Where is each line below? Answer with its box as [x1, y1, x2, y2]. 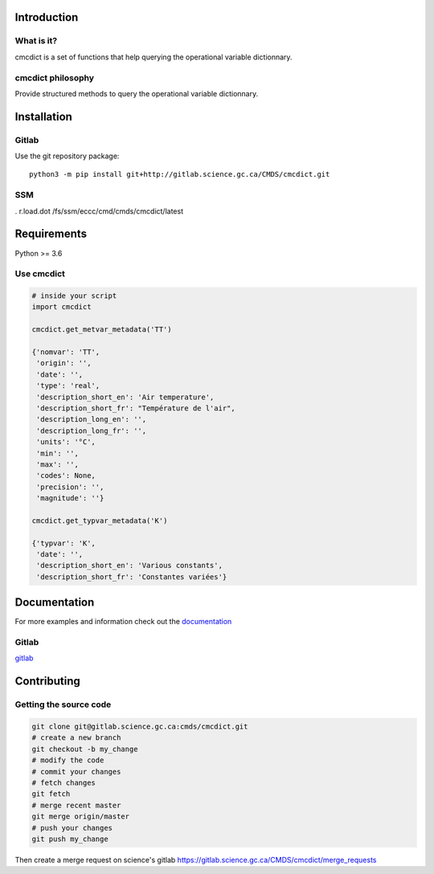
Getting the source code [14, 699, 112, 710]
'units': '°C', [36, 438, 96, 447]
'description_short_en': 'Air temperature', [36, 392, 215, 402]
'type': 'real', [36, 382, 100, 390]
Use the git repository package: [14, 151, 120, 161]
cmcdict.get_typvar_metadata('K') [31, 516, 168, 525]
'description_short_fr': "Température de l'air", [36, 403, 236, 413]
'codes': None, [36, 471, 96, 480]
